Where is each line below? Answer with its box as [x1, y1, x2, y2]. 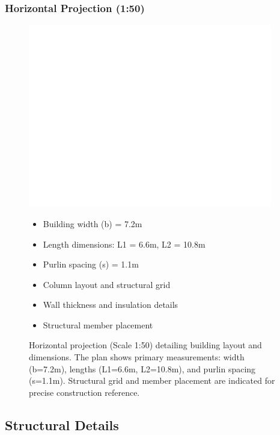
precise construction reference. [29, 386, 140, 398]
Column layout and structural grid [43, 278, 171, 290]
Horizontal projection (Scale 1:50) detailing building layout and [29, 339, 262, 351]
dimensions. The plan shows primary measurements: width [29, 351, 245, 363]
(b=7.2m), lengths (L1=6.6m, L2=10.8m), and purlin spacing [29, 362, 256, 375]
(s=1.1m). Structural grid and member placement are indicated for [29, 374, 275, 387]
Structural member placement [43, 318, 153, 331]
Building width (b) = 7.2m [43, 217, 142, 230]
